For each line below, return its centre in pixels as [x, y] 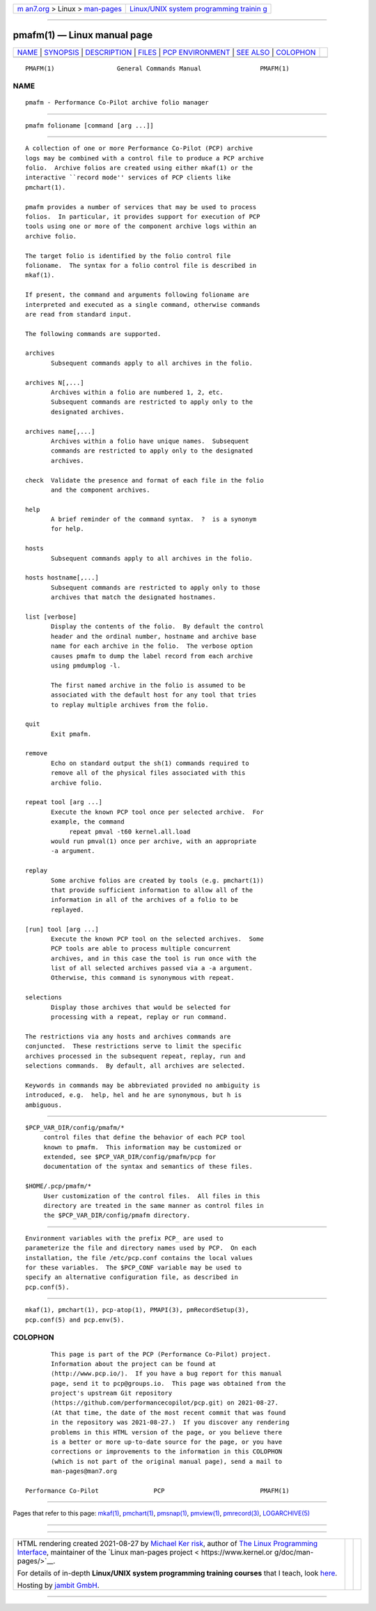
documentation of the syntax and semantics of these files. [148, 1167]
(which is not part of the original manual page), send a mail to [167, 1461]
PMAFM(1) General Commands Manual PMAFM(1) [157, 68]
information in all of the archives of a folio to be [144, 900]
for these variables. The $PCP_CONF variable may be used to [134, 1268]
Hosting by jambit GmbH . [58, 1585]
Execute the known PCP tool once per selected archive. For [157, 812]
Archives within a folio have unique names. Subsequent [150, 441]
